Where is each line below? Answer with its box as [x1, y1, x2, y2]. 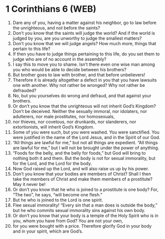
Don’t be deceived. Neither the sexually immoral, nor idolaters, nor [12, 108, 147, 114]
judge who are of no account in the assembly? [12, 56, 107, 62]
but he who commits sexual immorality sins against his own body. [12, 207, 145, 213]
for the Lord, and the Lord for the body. [12, 160, 92, 166]
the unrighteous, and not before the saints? [12, 25, 100, 30]
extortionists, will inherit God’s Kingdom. [12, 124, 95, 130]
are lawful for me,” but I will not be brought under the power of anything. [12, 145, 159, 151]
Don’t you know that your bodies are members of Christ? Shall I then [12, 171, 151, 177]
